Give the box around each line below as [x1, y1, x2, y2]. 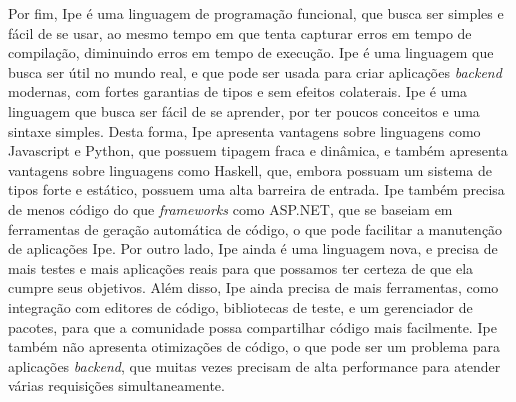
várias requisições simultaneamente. [8, 375, 225, 396]
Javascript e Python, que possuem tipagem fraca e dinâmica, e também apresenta [8, 140, 508, 161]
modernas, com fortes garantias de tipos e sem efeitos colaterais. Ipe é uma [8, 81, 468, 102]
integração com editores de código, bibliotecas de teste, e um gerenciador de [8, 296, 473, 317]
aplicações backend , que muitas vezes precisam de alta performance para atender [8, 355, 501, 376]
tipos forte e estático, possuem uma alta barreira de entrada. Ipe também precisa [8, 179, 505, 200]
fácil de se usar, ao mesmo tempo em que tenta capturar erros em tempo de [8, 22, 472, 43]
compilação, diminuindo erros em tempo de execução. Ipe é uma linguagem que [8, 42, 494, 63]
